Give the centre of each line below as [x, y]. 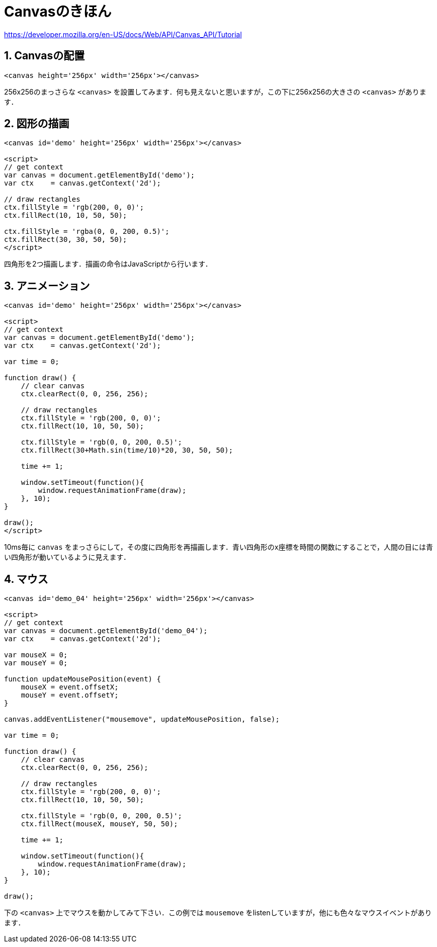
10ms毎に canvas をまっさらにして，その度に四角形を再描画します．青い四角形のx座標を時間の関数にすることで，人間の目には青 [218, 547]
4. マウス [26, 579]
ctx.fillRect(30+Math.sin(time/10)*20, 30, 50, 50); [127, 450]
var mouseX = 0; [36, 655]
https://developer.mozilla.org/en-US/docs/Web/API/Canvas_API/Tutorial [123, 34]
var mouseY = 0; [36, 663]
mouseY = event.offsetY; [70, 695]
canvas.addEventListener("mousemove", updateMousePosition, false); [142, 719]
